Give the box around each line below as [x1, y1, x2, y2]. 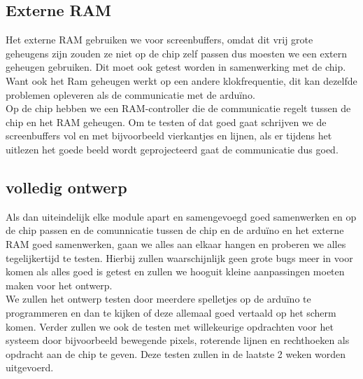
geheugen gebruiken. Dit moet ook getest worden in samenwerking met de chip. [6, 60, 346, 74]
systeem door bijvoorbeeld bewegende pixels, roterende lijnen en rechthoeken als [6, 333, 350, 347]
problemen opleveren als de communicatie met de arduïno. [6, 87, 255, 102]
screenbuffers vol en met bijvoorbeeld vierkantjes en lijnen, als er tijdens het [6, 128, 332, 143]
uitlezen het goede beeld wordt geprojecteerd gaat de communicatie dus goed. [6, 142, 339, 156]
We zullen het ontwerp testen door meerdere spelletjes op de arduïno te [6, 291, 311, 306]
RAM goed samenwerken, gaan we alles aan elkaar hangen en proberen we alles [6, 236, 346, 251]
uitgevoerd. [6, 360, 54, 375]
